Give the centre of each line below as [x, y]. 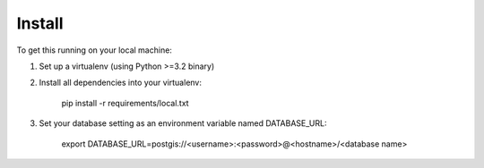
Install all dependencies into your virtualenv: [120, 83]
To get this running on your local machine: [94, 50]
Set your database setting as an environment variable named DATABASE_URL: [183, 123]
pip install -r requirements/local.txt [125, 103]
